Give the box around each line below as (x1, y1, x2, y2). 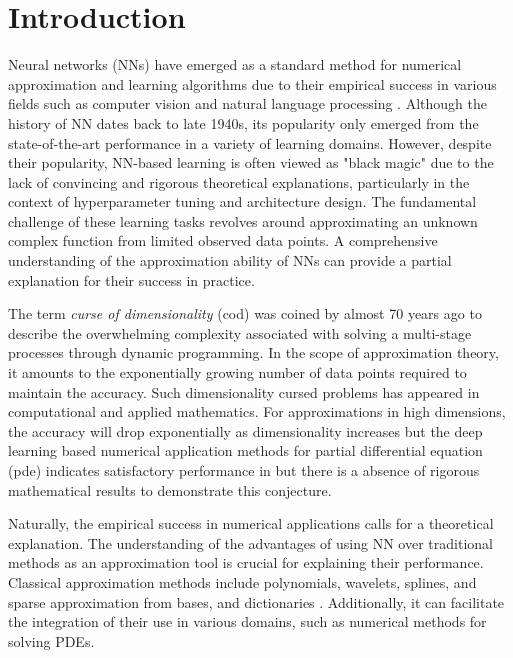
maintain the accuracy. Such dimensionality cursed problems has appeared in (8, 381, 480, 402)
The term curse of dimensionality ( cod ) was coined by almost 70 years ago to (8, 303, 482, 324)
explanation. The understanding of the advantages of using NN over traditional (8, 532, 493, 553)
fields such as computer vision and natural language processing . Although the (8, 93, 487, 114)
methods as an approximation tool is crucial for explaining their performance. (8, 552, 484, 573)
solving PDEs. (8, 630, 95, 651)
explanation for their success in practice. (8, 269, 255, 290)
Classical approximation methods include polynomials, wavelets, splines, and (8, 571, 477, 592)
